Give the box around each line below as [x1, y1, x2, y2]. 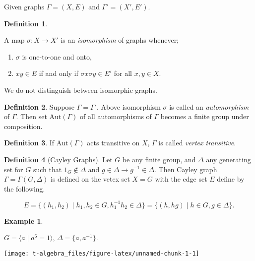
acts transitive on [87, 137, 140, 148]
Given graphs [4, 1, 45, 11]
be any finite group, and [122, 154, 196, 164]
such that [33, 164, 62, 174]
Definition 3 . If [4, 137, 55, 148]
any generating [206, 154, 251, 164]
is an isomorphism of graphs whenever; [61, 35, 179, 45]
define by [217, 174, 245, 184]
